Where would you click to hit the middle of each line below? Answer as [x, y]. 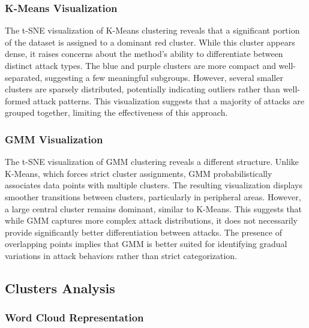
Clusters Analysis [60, 288]
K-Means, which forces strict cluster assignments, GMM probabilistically [139, 173]
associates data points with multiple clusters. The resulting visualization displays [154, 185]
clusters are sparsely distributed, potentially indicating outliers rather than [142, 89]
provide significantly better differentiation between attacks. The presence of [143, 232]
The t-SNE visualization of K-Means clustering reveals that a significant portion [152, 30]
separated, [24, 77]
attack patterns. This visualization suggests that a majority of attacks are [169, 100]
